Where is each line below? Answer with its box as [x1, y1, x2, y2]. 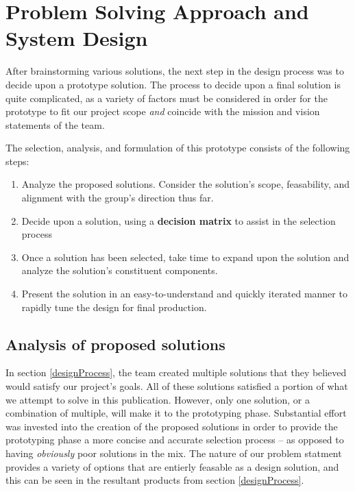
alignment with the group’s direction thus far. [21, 190, 214, 205]
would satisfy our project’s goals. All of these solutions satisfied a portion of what [5, 379, 348, 393]
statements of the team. [5, 117, 105, 132]
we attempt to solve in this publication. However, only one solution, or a [5, 392, 310, 406]
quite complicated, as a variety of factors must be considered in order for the [5, 90, 328, 105]
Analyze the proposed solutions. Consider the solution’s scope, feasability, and [21, 177, 350, 191]
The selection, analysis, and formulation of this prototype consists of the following [5, 140, 350, 155]
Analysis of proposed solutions [5, 333, 225, 354]
